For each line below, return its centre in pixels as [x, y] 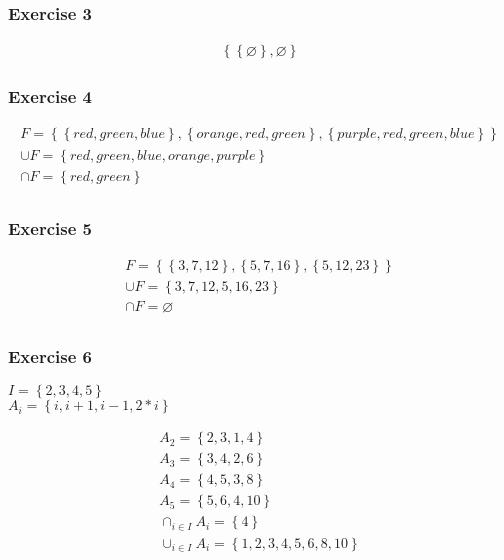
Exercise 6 [50, 355]
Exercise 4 [50, 96]
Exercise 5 [50, 227]
